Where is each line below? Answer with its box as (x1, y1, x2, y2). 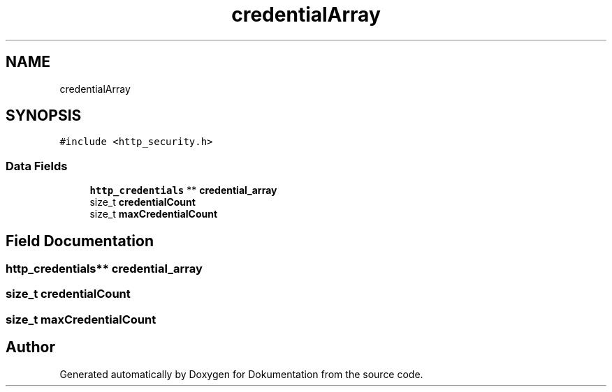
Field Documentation (6, 232, 154, 250)
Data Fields (6, 158, 68, 173)
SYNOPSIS (6, 107, 82, 125)
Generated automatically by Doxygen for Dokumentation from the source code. (59, 368, 423, 380)
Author (6, 338, 55, 356)
